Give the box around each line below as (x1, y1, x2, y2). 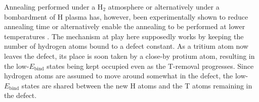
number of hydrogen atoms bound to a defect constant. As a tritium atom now (4, 41, 248, 51)
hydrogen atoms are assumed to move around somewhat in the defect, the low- (4, 70, 248, 81)
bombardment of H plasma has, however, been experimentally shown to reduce (4, 11, 248, 22)
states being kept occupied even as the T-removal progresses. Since (47, 60, 254, 71)
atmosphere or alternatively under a (108, 2, 220, 12)
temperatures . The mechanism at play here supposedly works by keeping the (4, 31, 244, 41)
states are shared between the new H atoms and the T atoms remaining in (21, 80, 252, 90)
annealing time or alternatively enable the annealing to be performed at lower (4, 21, 245, 32)
